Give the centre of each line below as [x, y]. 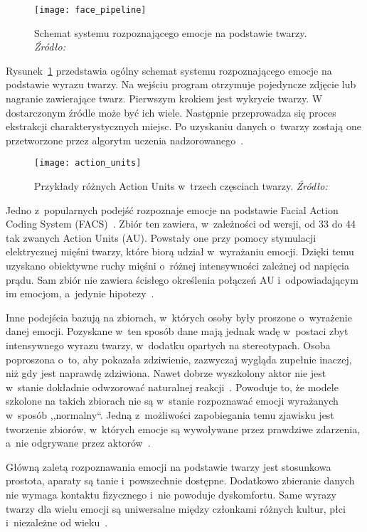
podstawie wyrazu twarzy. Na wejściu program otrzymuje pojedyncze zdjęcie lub [181, 84]
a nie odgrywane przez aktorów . [78, 443]
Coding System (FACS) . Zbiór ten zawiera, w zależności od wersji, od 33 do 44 [181, 224]
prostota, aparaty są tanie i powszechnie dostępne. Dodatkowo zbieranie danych [180, 480]
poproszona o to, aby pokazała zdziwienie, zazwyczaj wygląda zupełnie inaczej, [179, 359]
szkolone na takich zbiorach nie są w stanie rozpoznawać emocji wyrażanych [172, 401]
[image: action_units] [88, 163]
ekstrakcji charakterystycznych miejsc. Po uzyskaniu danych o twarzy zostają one [184, 126]
